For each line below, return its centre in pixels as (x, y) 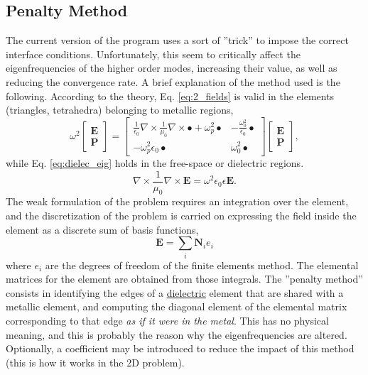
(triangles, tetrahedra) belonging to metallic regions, (120, 110)
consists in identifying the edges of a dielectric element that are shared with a (175, 292)
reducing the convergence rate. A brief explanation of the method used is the (173, 81)
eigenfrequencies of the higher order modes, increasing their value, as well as (172, 68)
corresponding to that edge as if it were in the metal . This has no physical (167, 320)
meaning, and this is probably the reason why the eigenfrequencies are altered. (177, 334)
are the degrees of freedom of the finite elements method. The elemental (202, 265)
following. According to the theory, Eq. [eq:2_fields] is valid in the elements (170, 96)
